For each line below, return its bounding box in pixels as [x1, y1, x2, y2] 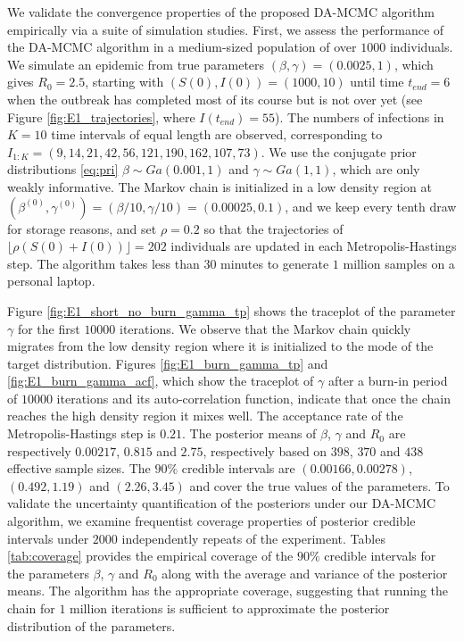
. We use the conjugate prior [261, 142, 417, 161]
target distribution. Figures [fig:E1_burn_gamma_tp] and [7, 354, 328, 372]
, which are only [332, 160, 420, 179]
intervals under [7, 529, 89, 547]
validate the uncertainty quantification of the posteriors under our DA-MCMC [7, 494, 436, 512]
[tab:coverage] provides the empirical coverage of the [7, 546, 294, 565]
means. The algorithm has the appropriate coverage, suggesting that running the [7, 581, 449, 600]
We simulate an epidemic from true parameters [7, 54, 265, 73]
